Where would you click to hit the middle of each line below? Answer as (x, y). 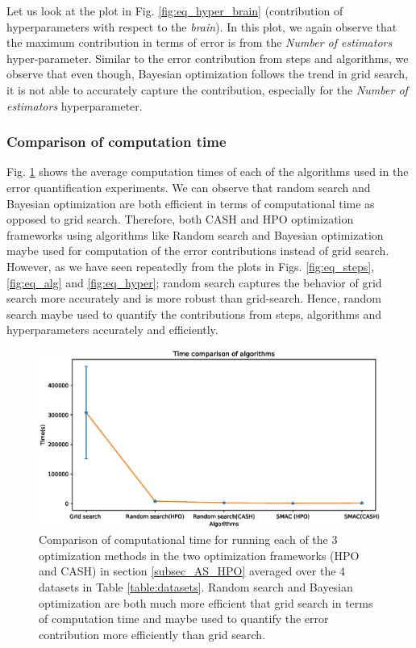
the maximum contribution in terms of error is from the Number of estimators (200, 42)
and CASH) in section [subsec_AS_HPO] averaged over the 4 (192, 571)
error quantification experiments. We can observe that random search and (189, 187)
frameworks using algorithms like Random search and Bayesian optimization (195, 234)
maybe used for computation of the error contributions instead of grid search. (198, 251)
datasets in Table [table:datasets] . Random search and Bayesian (196, 587)
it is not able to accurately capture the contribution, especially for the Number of (207, 89)
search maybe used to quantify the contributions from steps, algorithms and (194, 314)
